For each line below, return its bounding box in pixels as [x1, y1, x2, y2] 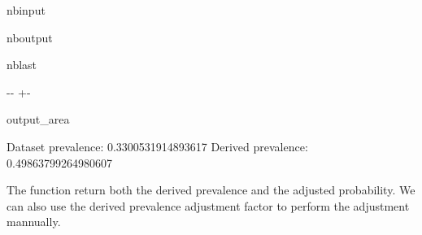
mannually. [7, 213, 61, 230]
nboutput [7, 28, 53, 46]
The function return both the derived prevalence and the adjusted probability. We [7, 181, 415, 198]
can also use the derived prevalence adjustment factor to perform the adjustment [7, 197, 410, 214]
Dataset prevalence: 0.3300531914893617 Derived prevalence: [7, 137, 308, 154]
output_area [7, 111, 70, 128]
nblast [7, 56, 37, 73]
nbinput [7, 2, 46, 18]
